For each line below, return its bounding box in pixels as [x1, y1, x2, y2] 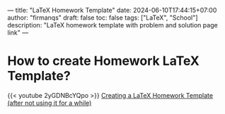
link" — [7, 28, 29, 37]
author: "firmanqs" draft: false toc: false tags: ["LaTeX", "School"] [7, 13, 198, 22]
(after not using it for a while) [7, 99, 92, 107]
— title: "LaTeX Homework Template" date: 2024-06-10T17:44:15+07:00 [7, 6, 217, 14]
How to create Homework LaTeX [7, 53, 200, 69]
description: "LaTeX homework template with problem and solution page [7, 21, 218, 29]
